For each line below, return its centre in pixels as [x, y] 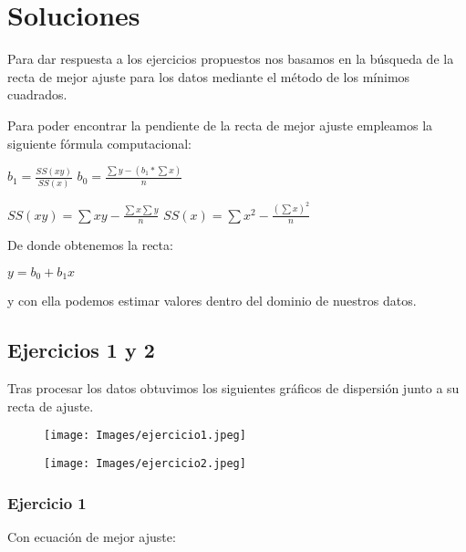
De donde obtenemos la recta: [90, 245]
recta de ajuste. [51, 406]
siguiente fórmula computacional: [99, 143]
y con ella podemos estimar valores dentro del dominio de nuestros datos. [212, 301]
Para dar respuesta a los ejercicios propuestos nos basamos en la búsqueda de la [231, 59]
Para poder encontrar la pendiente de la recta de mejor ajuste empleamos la [220, 125]
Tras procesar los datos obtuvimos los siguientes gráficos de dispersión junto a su [233, 388]
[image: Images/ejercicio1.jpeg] [145, 436]
